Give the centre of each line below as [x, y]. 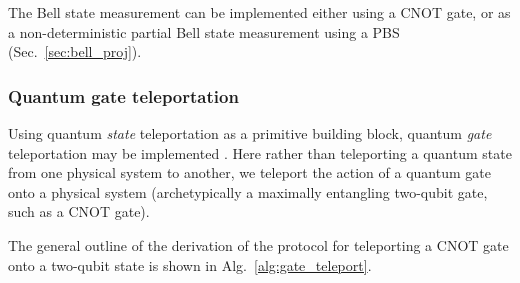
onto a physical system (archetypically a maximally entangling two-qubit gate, [248, 191]
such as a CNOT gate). [79, 211]
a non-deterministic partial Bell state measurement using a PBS [204, 31]
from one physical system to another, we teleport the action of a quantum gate [249, 172]
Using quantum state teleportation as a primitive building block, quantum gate [250, 133]
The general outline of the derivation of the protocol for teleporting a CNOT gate [258, 244]
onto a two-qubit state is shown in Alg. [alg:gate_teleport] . [190, 264]
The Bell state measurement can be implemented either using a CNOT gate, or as [259, 12]
